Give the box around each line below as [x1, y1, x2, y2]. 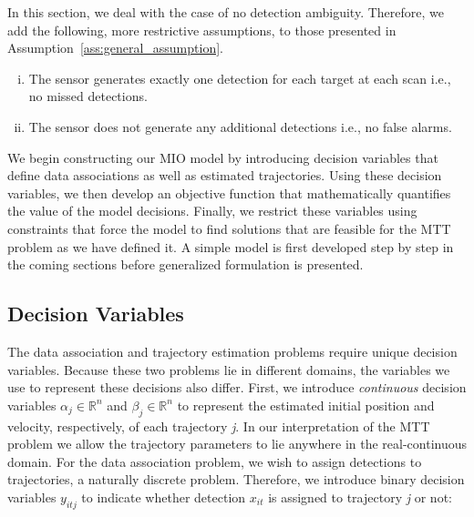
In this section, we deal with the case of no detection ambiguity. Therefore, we [7, 3, 444, 21]
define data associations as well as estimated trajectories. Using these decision [7, 166, 442, 185]
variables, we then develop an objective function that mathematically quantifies [7, 183, 451, 202]
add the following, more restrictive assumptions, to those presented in [7, 20, 397, 39]
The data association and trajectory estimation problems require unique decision [7, 341, 458, 360]
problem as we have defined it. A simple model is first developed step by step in [7, 237, 454, 256]
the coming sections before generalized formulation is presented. [7, 255, 364, 274]
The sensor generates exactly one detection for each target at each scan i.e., [28, 68, 451, 87]
